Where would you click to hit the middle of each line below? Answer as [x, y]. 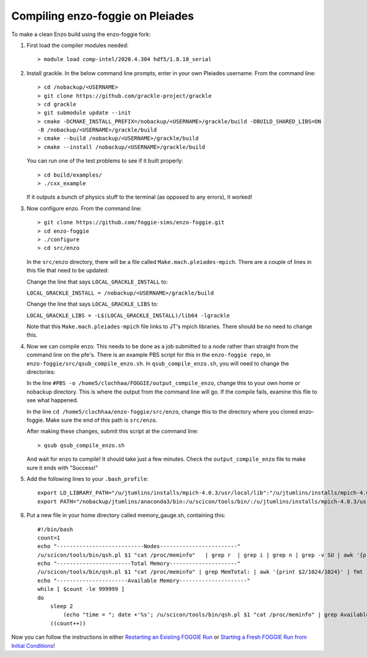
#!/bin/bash [55, 529]
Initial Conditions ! [33, 645]
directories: [41, 372]
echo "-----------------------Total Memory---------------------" [139, 563]
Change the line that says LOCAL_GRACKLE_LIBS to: [92, 304]
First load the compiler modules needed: [77, 45]
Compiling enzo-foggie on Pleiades [102, 16]
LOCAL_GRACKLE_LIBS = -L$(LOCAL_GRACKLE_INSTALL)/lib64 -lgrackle [128, 315]
